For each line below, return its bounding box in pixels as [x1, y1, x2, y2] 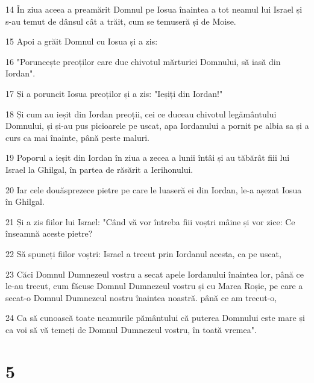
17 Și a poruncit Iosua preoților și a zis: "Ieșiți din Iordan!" [5, 87, 223, 99]
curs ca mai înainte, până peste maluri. [5, 131, 150, 143]
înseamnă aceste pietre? [5, 227, 93, 240]
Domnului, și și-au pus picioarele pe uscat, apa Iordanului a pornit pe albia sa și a [5, 119, 309, 132]
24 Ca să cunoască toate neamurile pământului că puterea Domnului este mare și [5, 311, 305, 324]
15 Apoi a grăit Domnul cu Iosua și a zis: [5, 35, 158, 48]
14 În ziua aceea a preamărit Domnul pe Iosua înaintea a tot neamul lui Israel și [5, 3, 303, 15]
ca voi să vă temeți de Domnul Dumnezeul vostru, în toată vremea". [5, 323, 257, 335]
